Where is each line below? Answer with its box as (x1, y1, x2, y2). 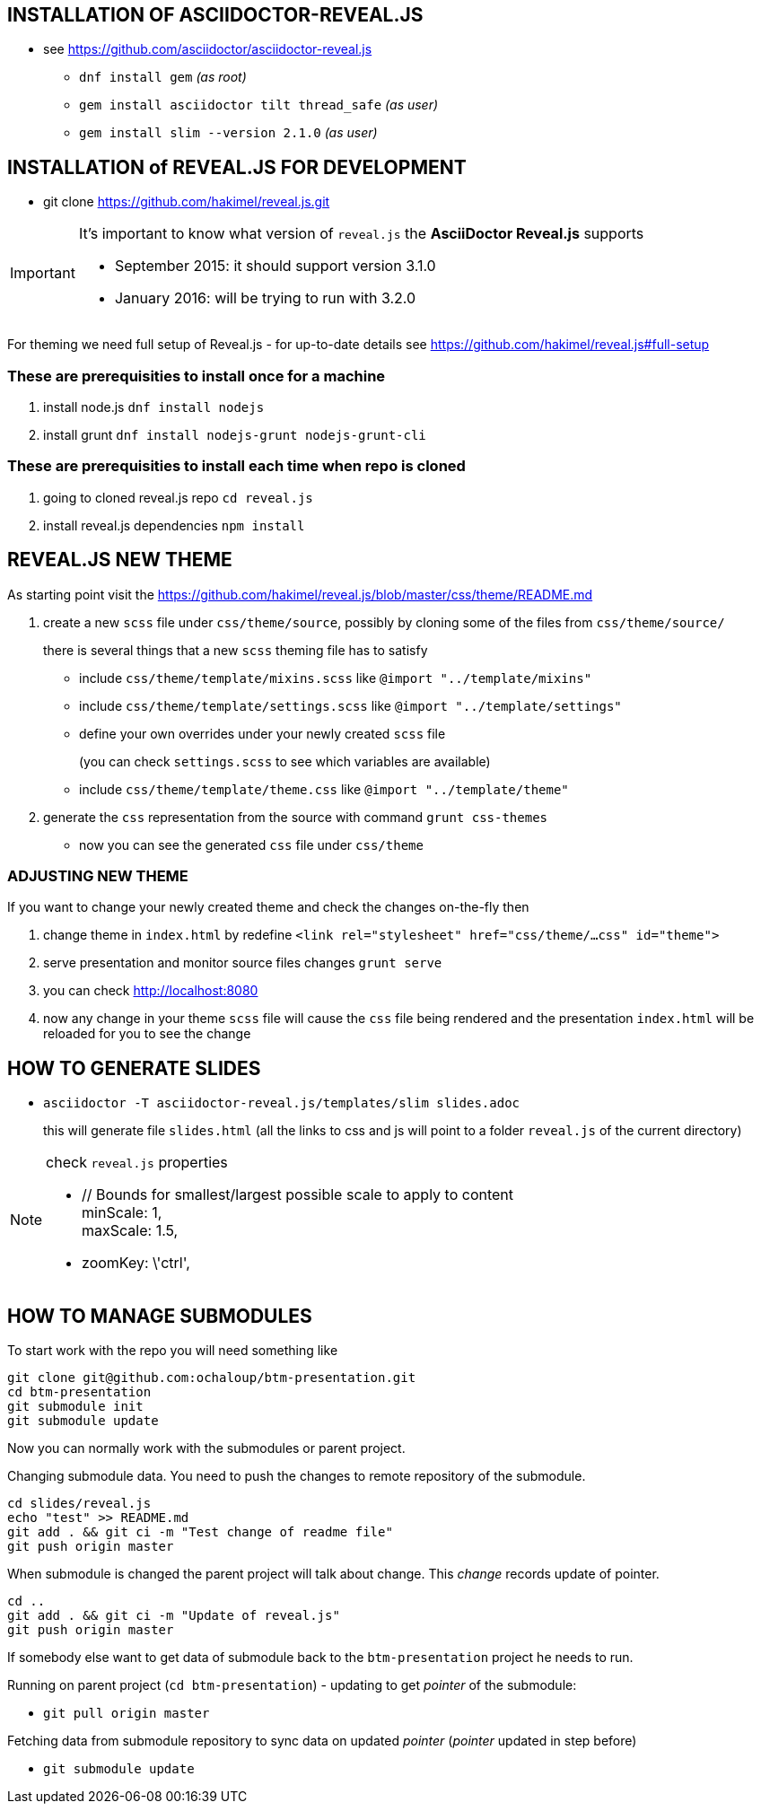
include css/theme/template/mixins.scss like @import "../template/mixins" (79, 669, 592, 686)
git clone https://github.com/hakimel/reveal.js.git (43, 194, 330, 210)
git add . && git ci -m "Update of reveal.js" (7, 1608, 340, 1623)
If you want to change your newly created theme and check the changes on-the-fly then (7, 899, 529, 915)
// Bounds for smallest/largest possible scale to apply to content (82, 1185, 514, 1204)
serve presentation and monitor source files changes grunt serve (43, 955, 442, 971)
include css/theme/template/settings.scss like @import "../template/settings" (79, 697, 622, 713)
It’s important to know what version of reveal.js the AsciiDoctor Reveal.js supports (78, 224, 644, 243)
